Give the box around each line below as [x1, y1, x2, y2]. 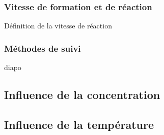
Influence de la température [4, 116, 154, 132]
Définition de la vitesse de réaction [4, 20, 112, 31]
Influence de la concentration [4, 87, 160, 103]
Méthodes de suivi [4, 42, 81, 54]
